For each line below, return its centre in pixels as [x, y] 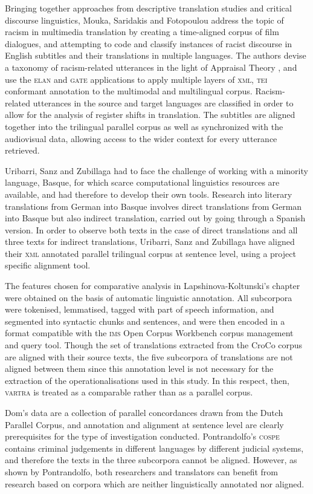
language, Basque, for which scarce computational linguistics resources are [142, 182]
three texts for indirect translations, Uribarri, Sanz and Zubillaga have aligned [150, 242]
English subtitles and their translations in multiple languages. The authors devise [156, 55]
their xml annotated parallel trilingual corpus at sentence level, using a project [150, 253]
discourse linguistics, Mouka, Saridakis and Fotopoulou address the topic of [144, 20]
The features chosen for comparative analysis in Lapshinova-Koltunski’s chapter [153, 286]
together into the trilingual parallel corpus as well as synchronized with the [144, 126]
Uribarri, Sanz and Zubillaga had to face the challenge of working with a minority [156, 170]
